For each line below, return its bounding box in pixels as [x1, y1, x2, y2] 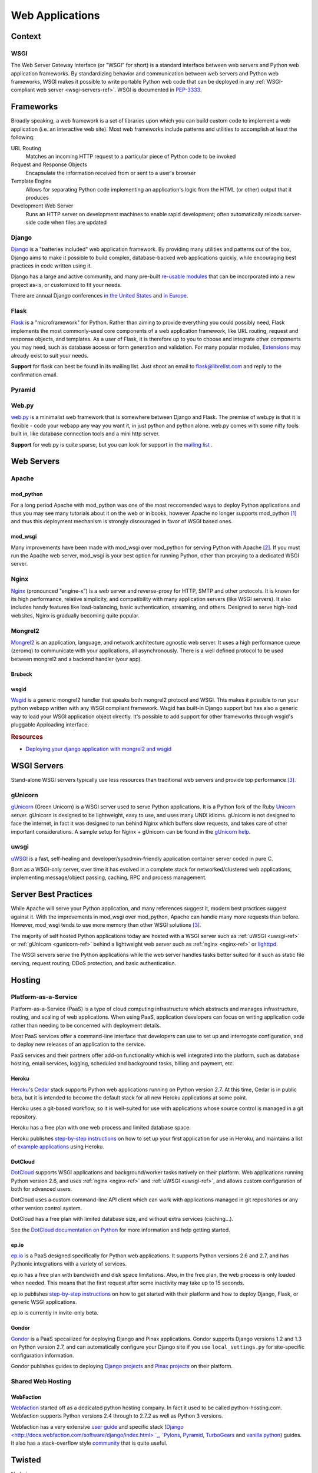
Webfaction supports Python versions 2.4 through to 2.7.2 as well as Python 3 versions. [11, 1412, 224, 1419]
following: [11, 134, 35, 141]
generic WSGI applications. [11, 1299, 77, 1305]
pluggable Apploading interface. [11, 721, 90, 728]
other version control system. [11, 1204, 82, 1211]
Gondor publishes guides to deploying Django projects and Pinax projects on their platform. [11, 1362, 233, 1369]
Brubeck [11, 671, 32, 678]
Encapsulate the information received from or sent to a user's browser [25, 169, 196, 176]
